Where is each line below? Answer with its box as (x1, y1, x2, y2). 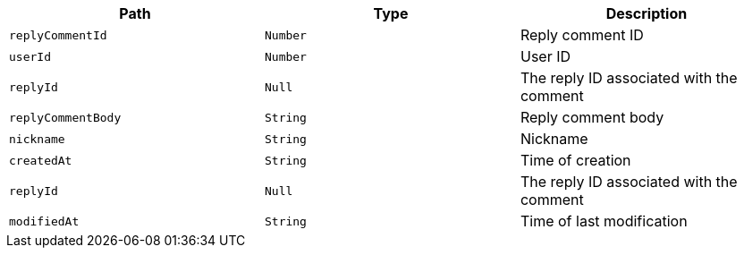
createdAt (9, 153, 72, 167)
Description (605, 4, 688, 22)
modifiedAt (9, 214, 80, 228)
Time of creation (520, 151, 631, 169)
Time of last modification (520, 212, 688, 230)
